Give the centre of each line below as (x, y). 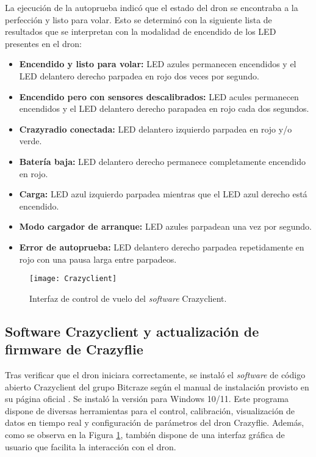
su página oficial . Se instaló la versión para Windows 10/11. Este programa (147, 399)
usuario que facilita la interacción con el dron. (91, 446)
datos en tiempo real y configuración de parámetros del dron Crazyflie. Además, (155, 422)
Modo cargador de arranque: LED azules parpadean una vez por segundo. (165, 226)
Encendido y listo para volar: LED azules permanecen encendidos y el (158, 64)
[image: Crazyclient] (73, 279)
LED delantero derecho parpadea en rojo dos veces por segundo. (139, 75)
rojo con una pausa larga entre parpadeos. (98, 259)
